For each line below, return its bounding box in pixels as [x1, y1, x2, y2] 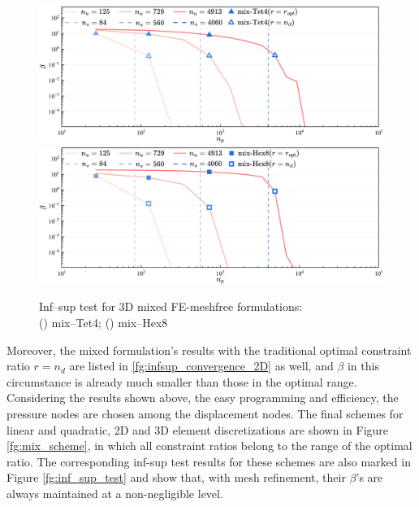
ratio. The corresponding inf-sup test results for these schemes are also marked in [6, 452, 411, 470]
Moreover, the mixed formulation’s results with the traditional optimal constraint [6, 341, 412, 358]
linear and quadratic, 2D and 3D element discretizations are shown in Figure [6, 421, 389, 438]
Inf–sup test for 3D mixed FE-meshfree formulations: [39, 298, 303, 315]
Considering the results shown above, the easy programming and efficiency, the [6, 389, 399, 406]
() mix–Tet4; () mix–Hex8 [39, 314, 168, 330]
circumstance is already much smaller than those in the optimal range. [6, 373, 357, 390]
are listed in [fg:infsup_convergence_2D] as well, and [69, 357, 334, 374]
